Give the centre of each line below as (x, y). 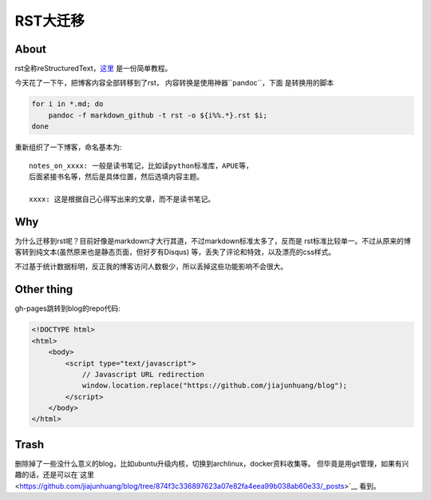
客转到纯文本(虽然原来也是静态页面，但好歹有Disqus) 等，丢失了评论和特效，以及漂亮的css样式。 (175, 252)
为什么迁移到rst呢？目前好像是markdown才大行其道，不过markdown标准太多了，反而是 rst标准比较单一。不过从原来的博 (213, 240)
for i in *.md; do (67, 104)
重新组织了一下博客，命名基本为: (69, 147)
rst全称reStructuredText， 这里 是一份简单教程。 (93, 69)
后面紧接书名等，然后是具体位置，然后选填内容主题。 (116, 177)
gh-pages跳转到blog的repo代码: (68, 308)
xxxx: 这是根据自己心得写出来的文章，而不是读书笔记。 (122, 199)
